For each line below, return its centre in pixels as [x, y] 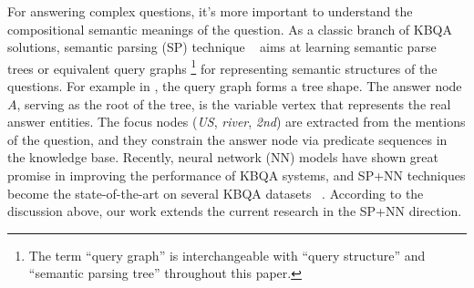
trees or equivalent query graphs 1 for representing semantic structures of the [222, 67]
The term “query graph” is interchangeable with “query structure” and [227, 255]
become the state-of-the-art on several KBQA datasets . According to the [216, 193]
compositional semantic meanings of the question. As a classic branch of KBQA [230, 29]
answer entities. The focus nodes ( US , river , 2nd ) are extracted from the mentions [237, 122]
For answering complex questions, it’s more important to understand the [210, 11]
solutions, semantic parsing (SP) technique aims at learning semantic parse [222, 47]
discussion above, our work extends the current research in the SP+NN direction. [235, 211]
